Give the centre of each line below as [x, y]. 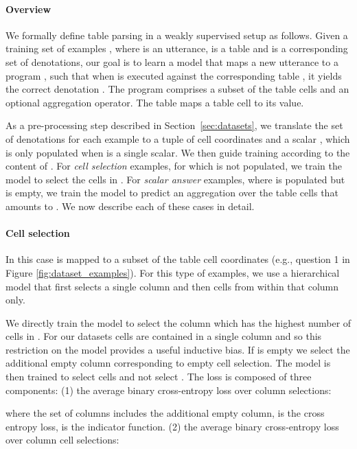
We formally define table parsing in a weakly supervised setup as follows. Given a [177, 35]
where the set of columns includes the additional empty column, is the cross [165, 413]
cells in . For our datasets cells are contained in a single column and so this [164, 336]
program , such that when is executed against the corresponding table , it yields [174, 75]
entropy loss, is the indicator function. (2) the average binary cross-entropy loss [172, 426]
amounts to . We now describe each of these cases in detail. [130, 206]
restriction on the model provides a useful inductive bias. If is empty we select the [178, 349]
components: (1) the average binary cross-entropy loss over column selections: [169, 390]
